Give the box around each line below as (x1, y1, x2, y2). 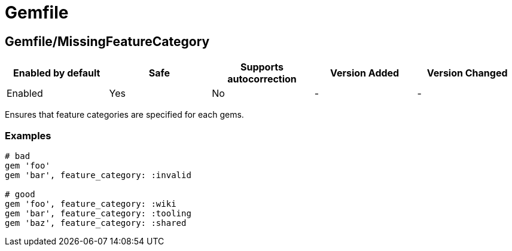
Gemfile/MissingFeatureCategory (5, 33, 210, 49)
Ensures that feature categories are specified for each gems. (5, 109, 244, 120)
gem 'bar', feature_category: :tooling (5, 208, 191, 218)
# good (5, 189, 35, 199)
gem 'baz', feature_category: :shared (5, 218, 187, 228)
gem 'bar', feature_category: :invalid (5, 170, 191, 180)
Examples (5, 129, 51, 142)
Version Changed (426, 67, 508, 79)
